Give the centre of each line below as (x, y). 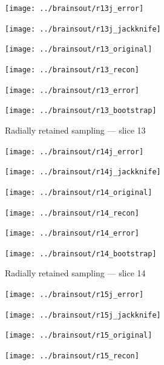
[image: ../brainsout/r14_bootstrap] (81, 254)
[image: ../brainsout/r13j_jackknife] (83, 29)
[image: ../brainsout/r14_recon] (72, 213)
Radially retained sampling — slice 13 (75, 130)
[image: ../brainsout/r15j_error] (74, 295)
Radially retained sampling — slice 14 (75, 273)
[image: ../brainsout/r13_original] (79, 49)
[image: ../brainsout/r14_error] (72, 234)
